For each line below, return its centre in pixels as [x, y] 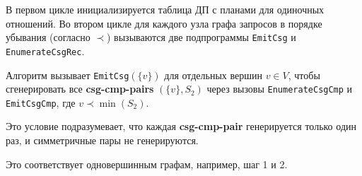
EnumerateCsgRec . [45, 51]
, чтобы [304, 75]
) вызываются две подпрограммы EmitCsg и [202, 37]
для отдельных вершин [214, 75]
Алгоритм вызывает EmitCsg [68, 75]
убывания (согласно [48, 37]
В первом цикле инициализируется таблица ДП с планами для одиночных [165, 9]
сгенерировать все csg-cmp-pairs [80, 89]
